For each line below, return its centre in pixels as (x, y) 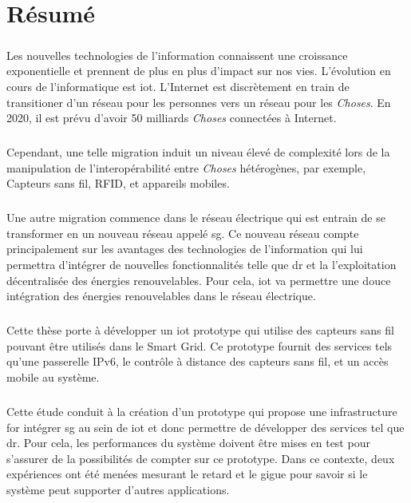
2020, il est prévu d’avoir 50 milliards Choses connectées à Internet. (172, 118)
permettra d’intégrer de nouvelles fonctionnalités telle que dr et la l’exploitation (202, 265)
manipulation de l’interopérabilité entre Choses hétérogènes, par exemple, (186, 167)
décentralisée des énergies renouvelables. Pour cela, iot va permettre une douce (199, 280)
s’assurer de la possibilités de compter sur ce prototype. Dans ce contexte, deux (201, 458)
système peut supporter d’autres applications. (118, 489)
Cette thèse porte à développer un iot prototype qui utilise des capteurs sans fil (200, 330)
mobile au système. (53, 376)
